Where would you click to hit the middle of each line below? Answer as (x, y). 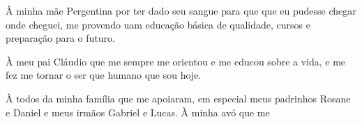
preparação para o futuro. (60, 38)
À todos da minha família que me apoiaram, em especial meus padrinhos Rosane (178, 98)
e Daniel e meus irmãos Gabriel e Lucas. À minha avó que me (138, 112)
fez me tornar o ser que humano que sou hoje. (104, 75)
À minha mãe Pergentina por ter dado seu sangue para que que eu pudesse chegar (181, 10)
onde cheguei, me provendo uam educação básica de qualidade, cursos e (158, 24)
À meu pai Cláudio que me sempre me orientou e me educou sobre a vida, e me (176, 61)
